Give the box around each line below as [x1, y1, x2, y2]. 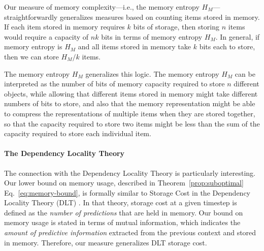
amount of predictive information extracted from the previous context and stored [4, 227, 256, 238]
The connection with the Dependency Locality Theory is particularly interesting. [4, 167, 255, 178]
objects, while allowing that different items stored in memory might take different [4, 88, 258, 99]
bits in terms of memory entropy [101, 31, 203, 42]
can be [235, 68, 255, 79]
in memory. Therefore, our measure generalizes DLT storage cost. [4, 237, 207, 247]
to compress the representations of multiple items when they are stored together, [4, 108, 255, 118]
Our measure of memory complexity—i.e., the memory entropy [4, 2, 200, 12]
